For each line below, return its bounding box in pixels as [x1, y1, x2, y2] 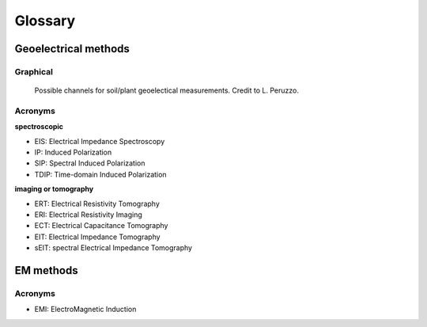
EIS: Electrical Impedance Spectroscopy [34, 136, 165, 146]
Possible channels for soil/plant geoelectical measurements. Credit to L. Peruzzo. [34, 86, 300, 95]
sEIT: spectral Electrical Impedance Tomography [34, 243, 193, 253]
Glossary [14, 12, 76, 29]
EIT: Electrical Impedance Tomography [34, 232, 161, 241]
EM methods [14, 264, 78, 277]
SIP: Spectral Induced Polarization [34, 158, 145, 168]
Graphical [14, 66, 53, 77]
